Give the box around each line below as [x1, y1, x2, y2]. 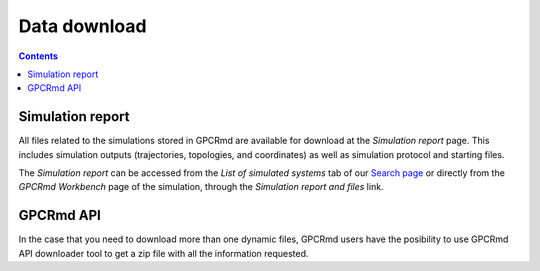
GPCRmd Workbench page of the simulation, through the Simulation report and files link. [18, 181, 384, 193]
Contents [18, 50, 59, 62]
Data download [18, 15, 147, 37]
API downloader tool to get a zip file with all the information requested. [18, 247, 309, 259]
